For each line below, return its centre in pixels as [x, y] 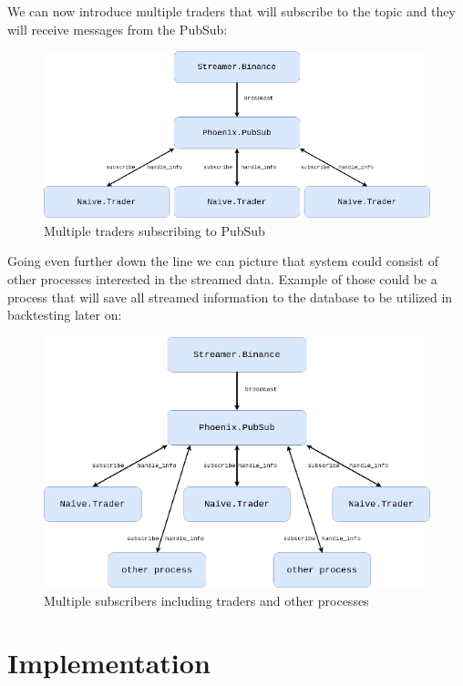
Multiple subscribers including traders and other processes [206, 600]
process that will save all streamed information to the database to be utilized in [230, 297]
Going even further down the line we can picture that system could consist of [223, 261]
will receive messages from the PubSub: [118, 29]
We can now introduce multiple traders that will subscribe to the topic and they [231, 11]
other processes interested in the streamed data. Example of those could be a [222, 279]
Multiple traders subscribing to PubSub [154, 230]
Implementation [109, 663]
